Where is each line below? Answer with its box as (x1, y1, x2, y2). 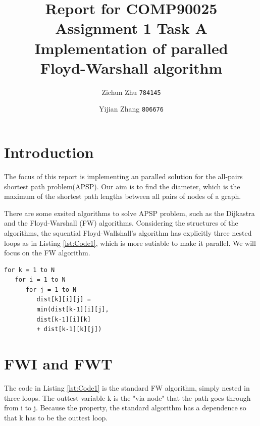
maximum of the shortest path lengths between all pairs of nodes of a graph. (4, 191, 241, 201)
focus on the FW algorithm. (4, 247, 90, 258)
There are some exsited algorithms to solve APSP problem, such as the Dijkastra (4, 207, 255, 218)
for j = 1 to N (25, 286, 77, 293)
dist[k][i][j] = (36, 296, 91, 303)
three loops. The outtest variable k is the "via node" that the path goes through (4, 392, 251, 403)
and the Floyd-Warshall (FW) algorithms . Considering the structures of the (4, 218, 238, 228)
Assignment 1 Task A (55, 18, 207, 38)
